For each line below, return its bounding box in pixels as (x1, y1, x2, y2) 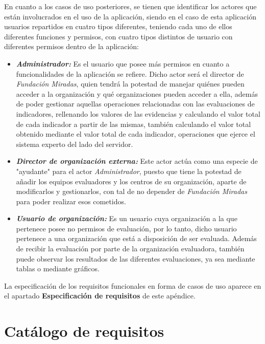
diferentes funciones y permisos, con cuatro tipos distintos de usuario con (4, 31, 233, 41)
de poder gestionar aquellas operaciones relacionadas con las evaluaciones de (16, 98, 255, 109)
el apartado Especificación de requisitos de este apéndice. (4, 290, 196, 301)
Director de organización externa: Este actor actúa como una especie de (16, 156, 258, 166)
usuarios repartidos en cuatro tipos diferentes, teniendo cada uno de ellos (4, 21, 232, 32)
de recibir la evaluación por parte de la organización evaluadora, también (16, 243, 245, 254)
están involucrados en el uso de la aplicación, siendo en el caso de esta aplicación (4, 11, 256, 21)
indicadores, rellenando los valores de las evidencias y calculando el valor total (16, 108, 260, 119)
